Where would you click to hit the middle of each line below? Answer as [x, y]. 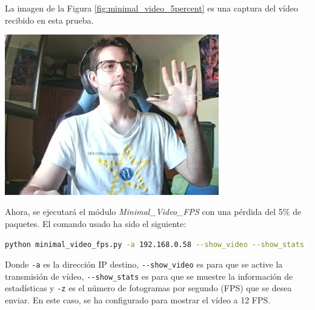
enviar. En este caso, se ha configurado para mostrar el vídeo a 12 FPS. [138, 300]
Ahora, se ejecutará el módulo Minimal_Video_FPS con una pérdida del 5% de [153, 212]
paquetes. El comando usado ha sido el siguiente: [96, 223]
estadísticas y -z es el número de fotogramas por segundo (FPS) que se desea [148, 288]
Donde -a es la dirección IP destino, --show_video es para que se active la [144, 264]
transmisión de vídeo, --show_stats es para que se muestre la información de [149, 276]
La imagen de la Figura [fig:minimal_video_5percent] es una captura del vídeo [152, 8]
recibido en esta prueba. [49, 20]
